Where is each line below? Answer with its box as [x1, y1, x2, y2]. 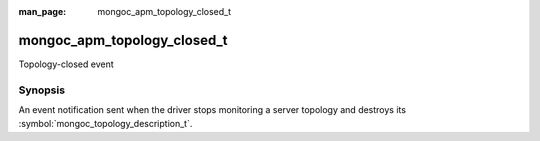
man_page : [18, 6, 67, 17]
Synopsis [18, 83, 65, 97]
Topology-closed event [18, 58, 114, 70]
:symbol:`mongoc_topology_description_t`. [18, 118, 193, 130]
